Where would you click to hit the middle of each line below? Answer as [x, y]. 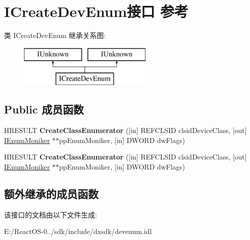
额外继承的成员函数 [51, 193]
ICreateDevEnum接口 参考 [96, 11]
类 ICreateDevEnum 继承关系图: [55, 35]
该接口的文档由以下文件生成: [50, 214]
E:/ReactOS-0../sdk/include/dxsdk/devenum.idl [78, 231]
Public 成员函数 [44, 109]
